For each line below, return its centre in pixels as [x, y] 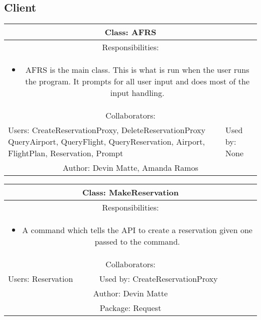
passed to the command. [137, 242]
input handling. [137, 93]
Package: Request [130, 308]
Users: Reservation [41, 279]
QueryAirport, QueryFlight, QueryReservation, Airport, [107, 142]
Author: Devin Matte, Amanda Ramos [130, 168]
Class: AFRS [130, 32]
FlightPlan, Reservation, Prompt [66, 153]
